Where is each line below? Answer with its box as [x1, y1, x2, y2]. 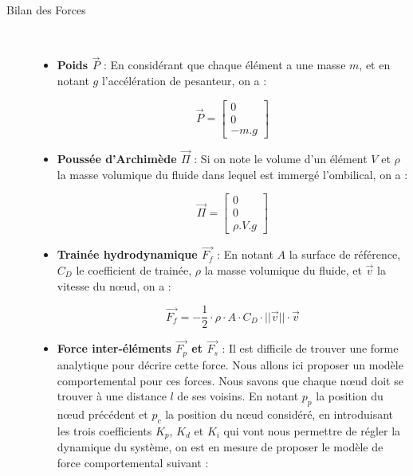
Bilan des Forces [6, 2, 86, 18]
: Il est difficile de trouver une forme [222, 340, 399, 357]
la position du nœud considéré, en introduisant [165, 405, 394, 422]
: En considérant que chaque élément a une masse [103, 57, 346, 73]
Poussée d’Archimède [57, 150, 177, 166]
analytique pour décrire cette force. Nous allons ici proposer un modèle [57, 356, 403, 373]
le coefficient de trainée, [76, 262, 192, 278]
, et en [359, 57, 391, 73]
